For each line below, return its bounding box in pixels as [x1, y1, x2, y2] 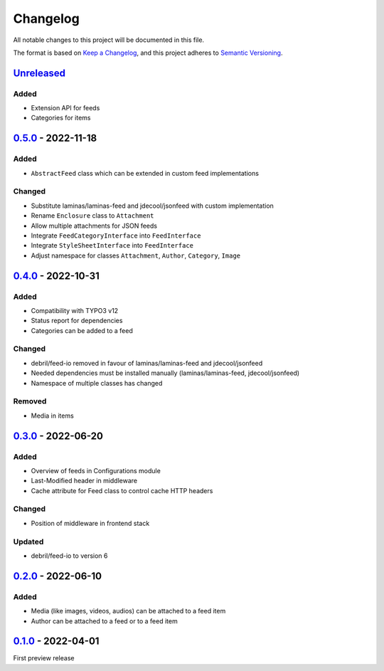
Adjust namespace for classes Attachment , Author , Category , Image [31, 251, 241, 260]
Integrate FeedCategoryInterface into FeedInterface [31, 231, 201, 240]
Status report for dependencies [31, 317, 123, 325]
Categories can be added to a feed [31, 326, 133, 334]
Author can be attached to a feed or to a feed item [31, 616, 178, 625]
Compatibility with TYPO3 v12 [31, 306, 119, 315]
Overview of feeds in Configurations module [31, 466, 161, 475]
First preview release [13, 654, 75, 662]
